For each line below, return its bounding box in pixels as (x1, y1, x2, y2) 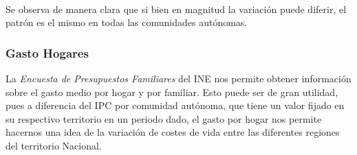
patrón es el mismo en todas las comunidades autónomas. (6, 15, 248, 29)
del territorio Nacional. (6, 138, 102, 152)
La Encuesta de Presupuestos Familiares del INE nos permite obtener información (6, 71, 351, 85)
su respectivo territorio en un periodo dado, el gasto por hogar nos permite (6, 111, 322, 126)
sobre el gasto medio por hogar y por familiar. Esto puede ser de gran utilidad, (6, 84, 338, 99)
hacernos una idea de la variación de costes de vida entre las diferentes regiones (6, 125, 340, 139)
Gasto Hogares (6, 44, 89, 61)
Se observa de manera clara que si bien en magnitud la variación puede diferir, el (6, 1, 347, 16)
